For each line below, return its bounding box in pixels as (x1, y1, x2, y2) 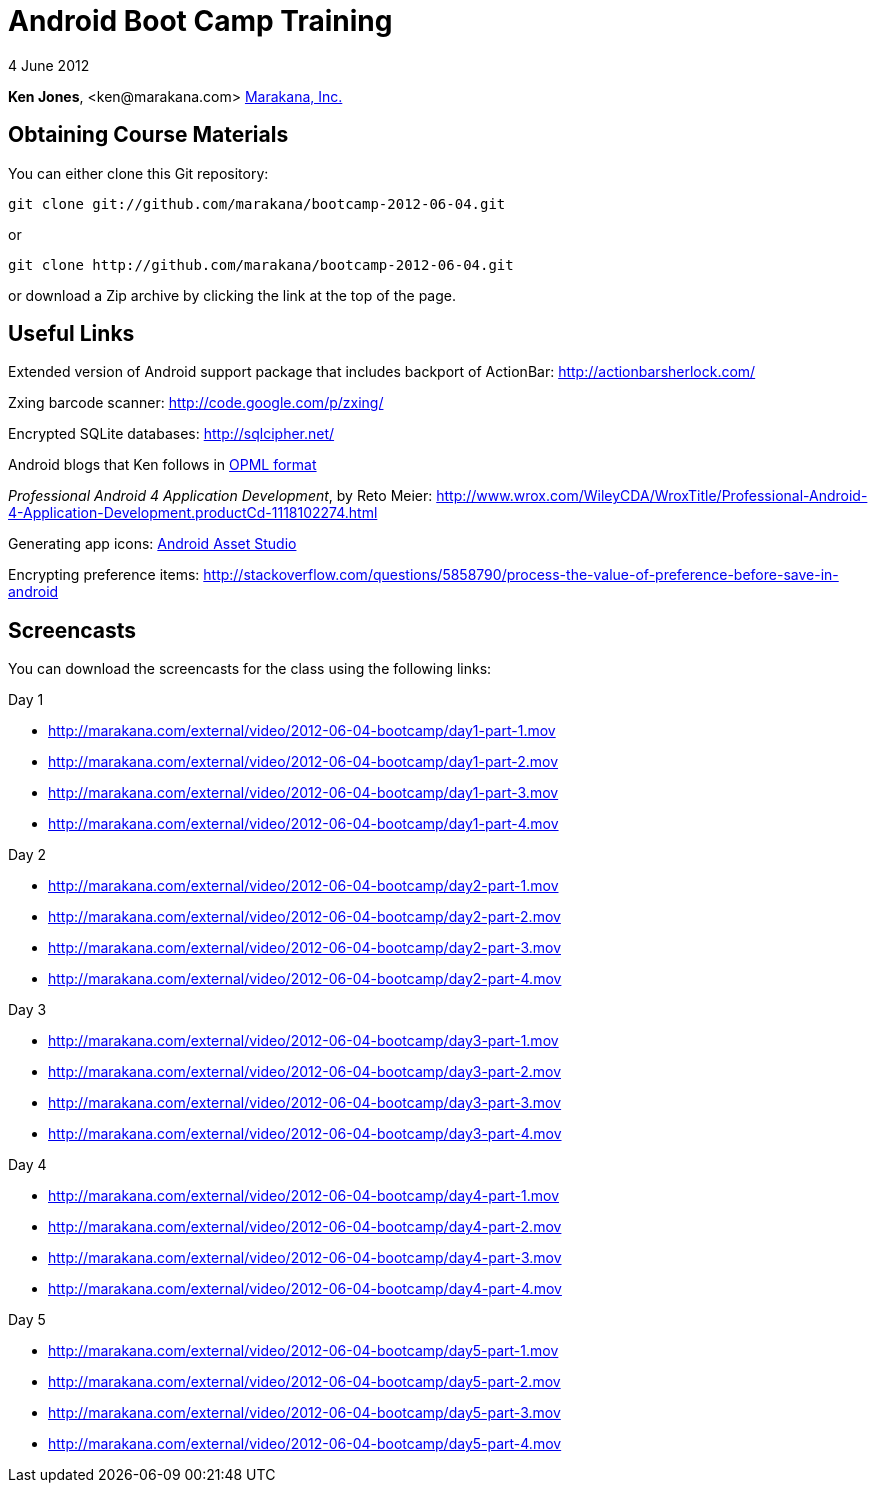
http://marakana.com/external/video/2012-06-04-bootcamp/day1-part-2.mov (48, 753, 559, 771)
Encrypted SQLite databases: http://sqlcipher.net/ (8, 425, 335, 443)
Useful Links (8, 321, 135, 347)
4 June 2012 (8, 56, 90, 74)
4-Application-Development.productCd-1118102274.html (8, 504, 378, 522)
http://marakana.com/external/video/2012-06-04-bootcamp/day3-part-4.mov (48, 1125, 562, 1143)
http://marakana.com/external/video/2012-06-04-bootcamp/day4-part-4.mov (48, 1280, 562, 1298)
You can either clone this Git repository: (8, 164, 269, 182)
